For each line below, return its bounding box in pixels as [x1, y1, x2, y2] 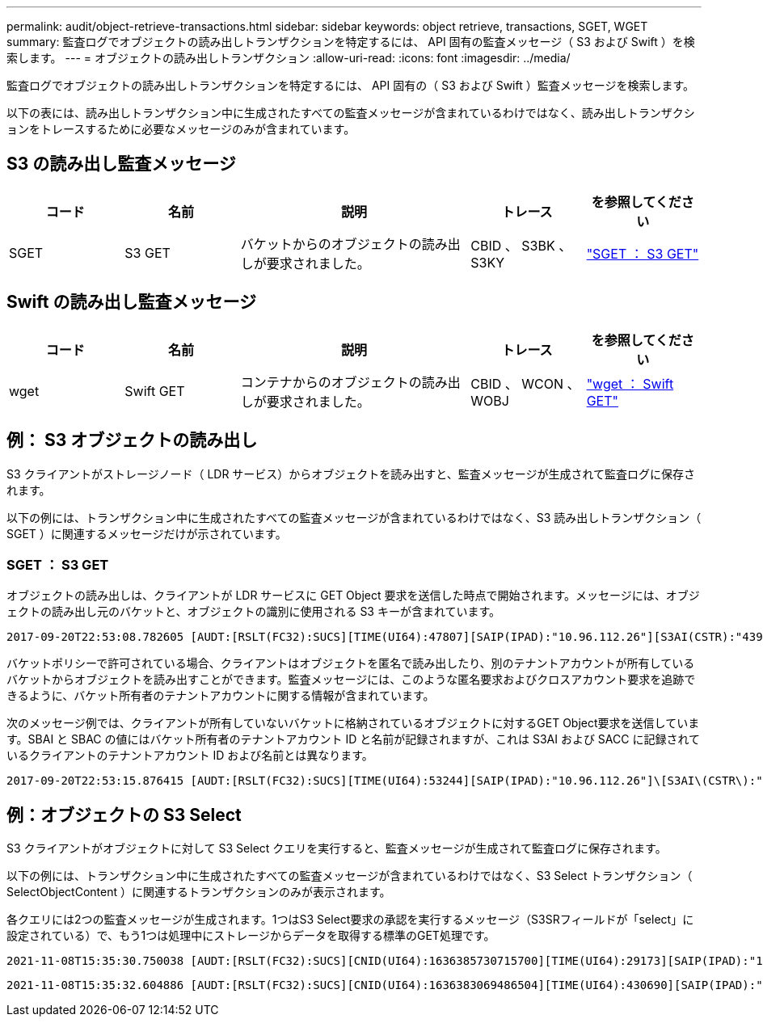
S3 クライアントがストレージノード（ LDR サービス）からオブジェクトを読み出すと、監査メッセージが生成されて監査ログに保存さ [6, 466, 696, 481]
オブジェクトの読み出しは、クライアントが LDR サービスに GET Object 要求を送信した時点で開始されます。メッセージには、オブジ [6, 588, 700, 603]
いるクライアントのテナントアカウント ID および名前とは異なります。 [6, 748, 373, 763]
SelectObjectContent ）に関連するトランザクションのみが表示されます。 [6, 885, 391, 899]
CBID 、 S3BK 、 [470, 237, 572, 254]
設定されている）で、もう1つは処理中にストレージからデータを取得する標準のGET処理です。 [6, 928, 495, 943]
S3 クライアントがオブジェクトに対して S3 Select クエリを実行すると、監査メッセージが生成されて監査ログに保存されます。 [6, 841, 667, 856]
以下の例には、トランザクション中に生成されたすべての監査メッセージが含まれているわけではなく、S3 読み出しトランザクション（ [6, 510, 702, 524]
